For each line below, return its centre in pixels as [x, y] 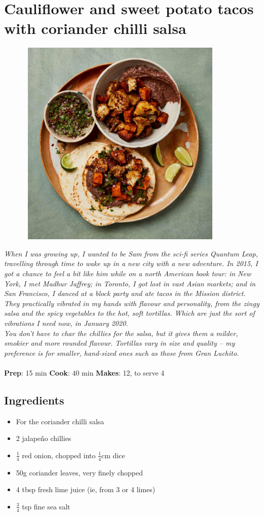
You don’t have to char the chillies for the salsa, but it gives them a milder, [121, 333]
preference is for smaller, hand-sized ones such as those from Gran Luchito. [122, 353]
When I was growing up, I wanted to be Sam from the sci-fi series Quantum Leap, [131, 253]
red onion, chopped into [59, 455]
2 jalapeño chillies [44, 438]
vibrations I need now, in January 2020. [66, 323]
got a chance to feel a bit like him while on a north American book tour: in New [128, 273]
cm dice [113, 455]
